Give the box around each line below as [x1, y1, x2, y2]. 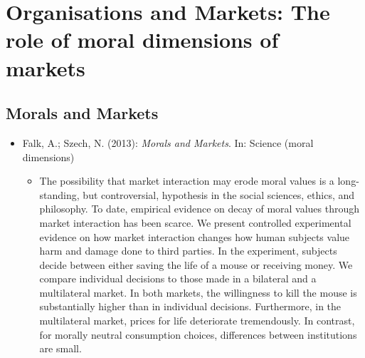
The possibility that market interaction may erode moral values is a [39, 173, 334, 188]
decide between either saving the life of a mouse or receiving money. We [39, 257, 353, 272]
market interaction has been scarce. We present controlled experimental [39, 215, 351, 230]
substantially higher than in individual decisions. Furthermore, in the [39, 299, 342, 314]
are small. [39, 341, 82, 356]
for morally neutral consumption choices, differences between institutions [39, 327, 357, 342]
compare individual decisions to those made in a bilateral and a [39, 271, 317, 286]
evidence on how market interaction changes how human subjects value [39, 229, 350, 244]
